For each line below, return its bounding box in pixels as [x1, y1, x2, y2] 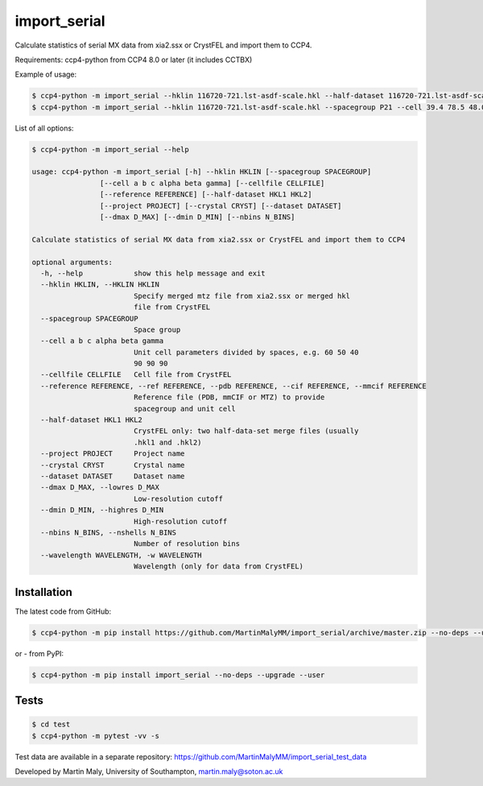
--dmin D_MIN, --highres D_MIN [40, 506, 164, 515]
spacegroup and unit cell [133, 403, 237, 413]
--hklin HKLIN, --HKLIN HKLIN [40, 280, 160, 289]
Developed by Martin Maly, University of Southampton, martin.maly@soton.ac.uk [14, 766, 283, 776]
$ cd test [31, 720, 71, 729]
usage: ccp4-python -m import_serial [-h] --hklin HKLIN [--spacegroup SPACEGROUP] [31, 168, 372, 176]
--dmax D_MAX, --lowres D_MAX [40, 483, 160, 492]
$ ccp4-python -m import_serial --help [31, 145, 189, 154]
